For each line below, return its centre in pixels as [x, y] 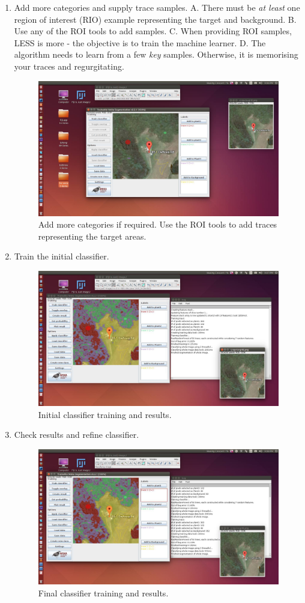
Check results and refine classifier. [77, 435]
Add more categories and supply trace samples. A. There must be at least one [157, 7]
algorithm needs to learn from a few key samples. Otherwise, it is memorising [156, 54]
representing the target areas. [92, 236]
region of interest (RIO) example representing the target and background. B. [155, 19]
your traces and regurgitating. [69, 66]
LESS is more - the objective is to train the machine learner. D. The [140, 42]
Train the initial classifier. [62, 256]
